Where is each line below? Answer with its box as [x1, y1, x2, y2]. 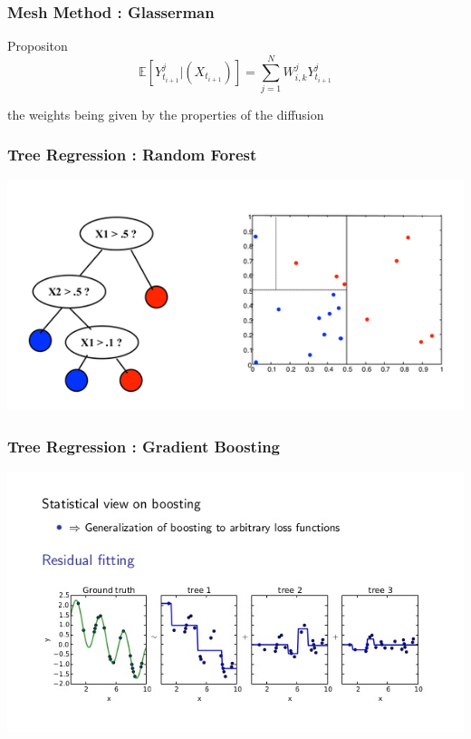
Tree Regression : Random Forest [7, 143, 257, 166]
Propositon [7, 36, 68, 55]
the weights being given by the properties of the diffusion [7, 104, 324, 123]
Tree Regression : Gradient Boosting [7, 434, 281, 457]
